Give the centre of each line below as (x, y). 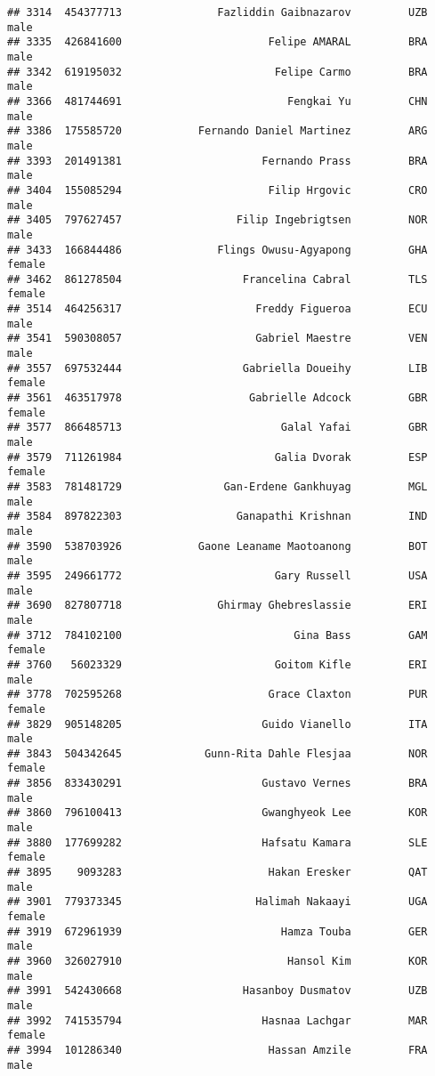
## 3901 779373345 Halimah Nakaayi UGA (217, 902)
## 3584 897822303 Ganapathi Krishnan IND (217, 517)
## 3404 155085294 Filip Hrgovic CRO (217, 190)
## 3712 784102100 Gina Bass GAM (217, 635)
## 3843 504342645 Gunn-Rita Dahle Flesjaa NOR (217, 753)
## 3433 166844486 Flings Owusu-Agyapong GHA (217, 250)
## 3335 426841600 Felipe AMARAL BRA (217, 42)
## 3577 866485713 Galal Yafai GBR (217, 428)
